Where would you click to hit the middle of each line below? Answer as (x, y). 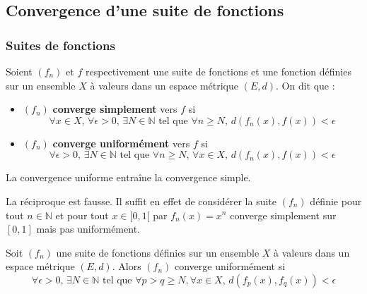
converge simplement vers (115, 109)
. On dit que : (305, 85)
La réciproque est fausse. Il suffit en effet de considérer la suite (141, 201)
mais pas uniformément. (88, 229)
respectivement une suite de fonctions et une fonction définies (218, 71)
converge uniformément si (230, 266)
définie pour (336, 201)
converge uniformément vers (121, 143)
